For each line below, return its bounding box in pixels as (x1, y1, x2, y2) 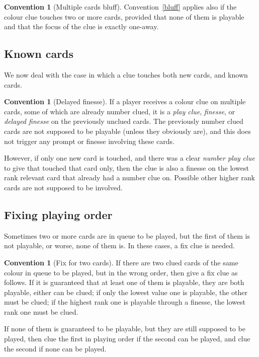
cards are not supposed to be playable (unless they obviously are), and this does (4, 125, 251, 136)
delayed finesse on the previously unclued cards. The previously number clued (4, 116, 243, 126)
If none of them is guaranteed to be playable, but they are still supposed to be (4, 323, 245, 334)
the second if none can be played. (4, 343, 107, 353)
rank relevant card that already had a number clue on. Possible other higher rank (4, 172, 255, 183)
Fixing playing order (4, 206, 113, 222)
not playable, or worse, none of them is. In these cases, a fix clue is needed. (4, 240, 235, 251)
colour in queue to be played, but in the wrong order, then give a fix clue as (4, 267, 238, 277)
